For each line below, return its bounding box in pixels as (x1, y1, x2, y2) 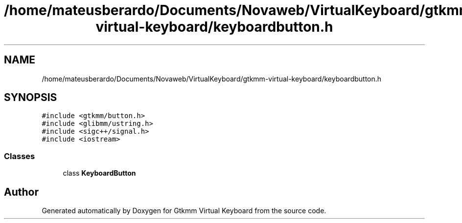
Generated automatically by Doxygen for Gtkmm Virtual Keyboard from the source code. (42, 206, 326, 215)
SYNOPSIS (4, 91, 57, 104)
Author (4, 185, 39, 198)
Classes (4, 151, 35, 161)
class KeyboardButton (63, 169, 136, 178)
